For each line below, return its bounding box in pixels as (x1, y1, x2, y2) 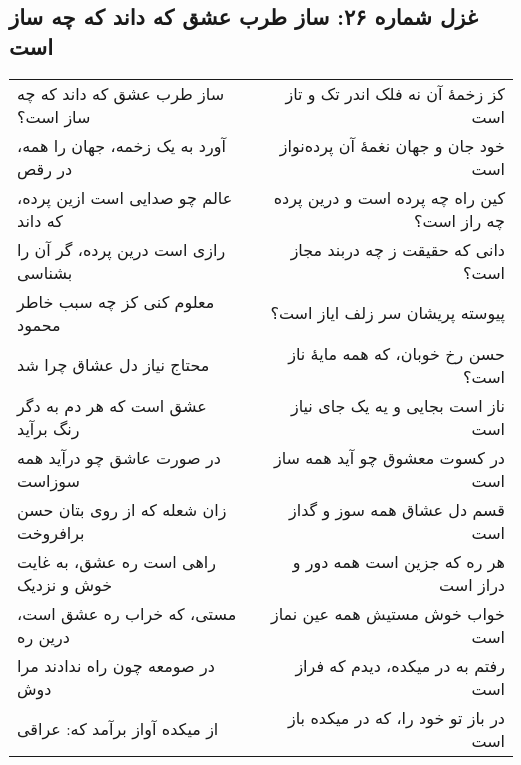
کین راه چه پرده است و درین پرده (273, 185, 505, 209)
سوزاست (17, 468, 80, 492)
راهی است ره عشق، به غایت (17, 549, 217, 573)
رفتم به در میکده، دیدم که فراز (295, 653, 505, 677)
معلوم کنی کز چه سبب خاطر (17, 289, 215, 313)
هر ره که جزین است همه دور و (292, 549, 505, 573)
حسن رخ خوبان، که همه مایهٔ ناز (288, 341, 505, 365)
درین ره (17, 624, 70, 648)
